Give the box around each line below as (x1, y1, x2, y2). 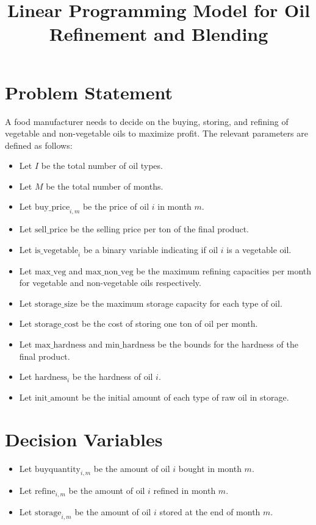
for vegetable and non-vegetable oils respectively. (19, 276, 201, 289)
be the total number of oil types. (41, 159, 163, 172)
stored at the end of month (159, 505, 260, 518)
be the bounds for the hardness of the (157, 338, 298, 351)
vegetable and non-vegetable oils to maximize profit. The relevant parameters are (5, 127, 308, 140)
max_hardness (34, 341, 86, 350)
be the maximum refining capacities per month (136, 264, 312, 277)
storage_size (34, 299, 78, 309)
